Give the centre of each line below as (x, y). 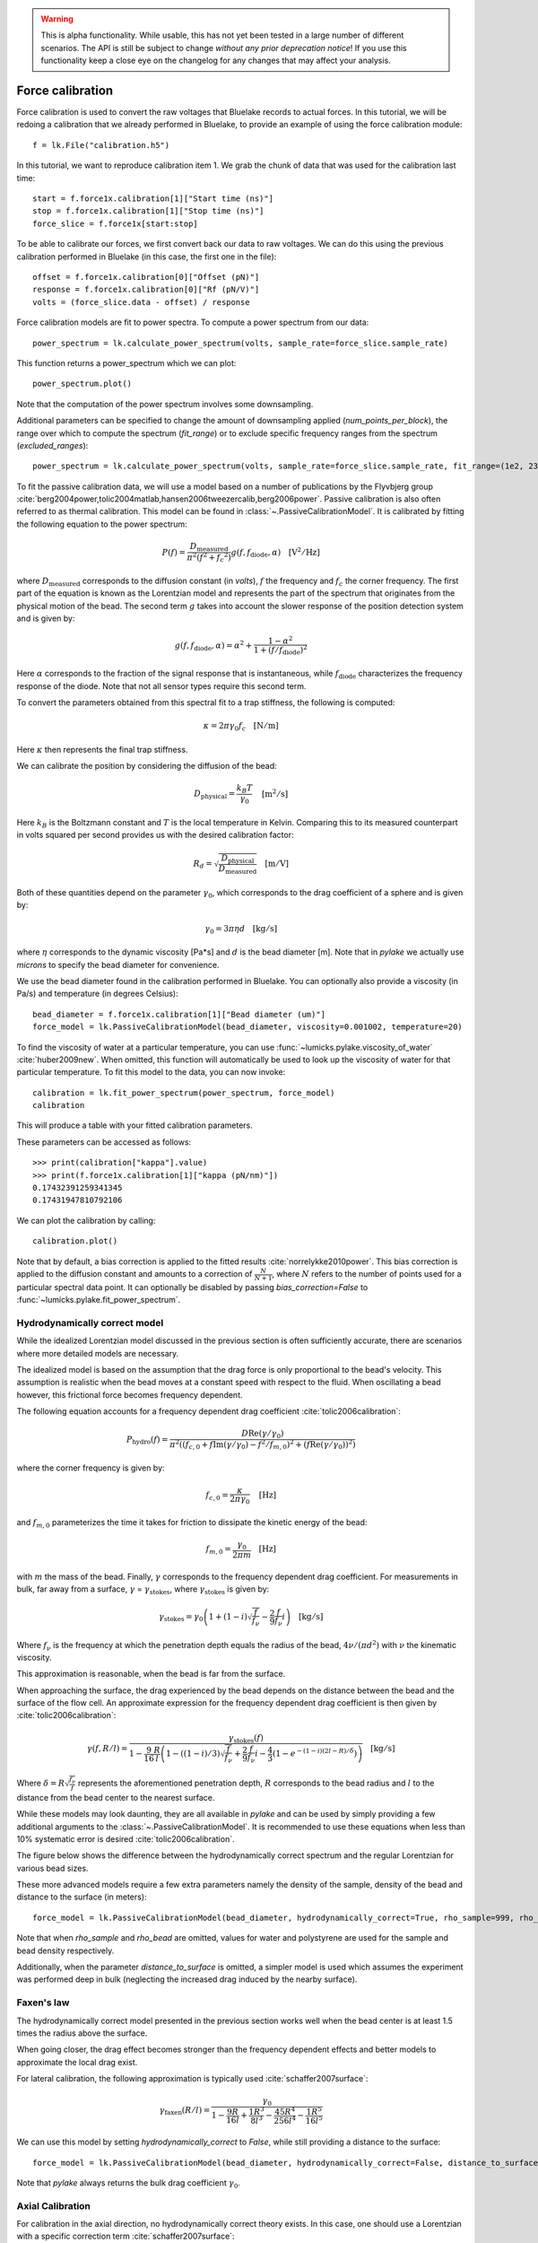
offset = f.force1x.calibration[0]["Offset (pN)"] (146, 277)
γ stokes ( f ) (246, 1739)
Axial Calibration (54, 2205)
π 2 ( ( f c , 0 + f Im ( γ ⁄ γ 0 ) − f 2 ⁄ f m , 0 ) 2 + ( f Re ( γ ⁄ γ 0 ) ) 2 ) (262, 1445)
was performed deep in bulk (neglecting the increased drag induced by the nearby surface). (187, 1979)
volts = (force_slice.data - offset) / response (141, 302)
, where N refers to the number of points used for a (367, 1274)
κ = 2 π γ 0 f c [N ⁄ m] (241, 727)
